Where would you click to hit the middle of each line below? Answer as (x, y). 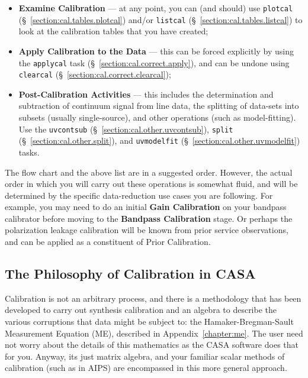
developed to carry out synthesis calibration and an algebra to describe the (141, 310)
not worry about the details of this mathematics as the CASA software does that (152, 345)
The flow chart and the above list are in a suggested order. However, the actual (149, 172)
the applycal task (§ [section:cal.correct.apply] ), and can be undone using (154, 62)
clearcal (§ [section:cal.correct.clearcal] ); (95, 74)
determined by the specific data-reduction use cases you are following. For (139, 195)
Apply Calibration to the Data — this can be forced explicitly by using (156, 51)
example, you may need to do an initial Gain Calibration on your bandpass (146, 207)
